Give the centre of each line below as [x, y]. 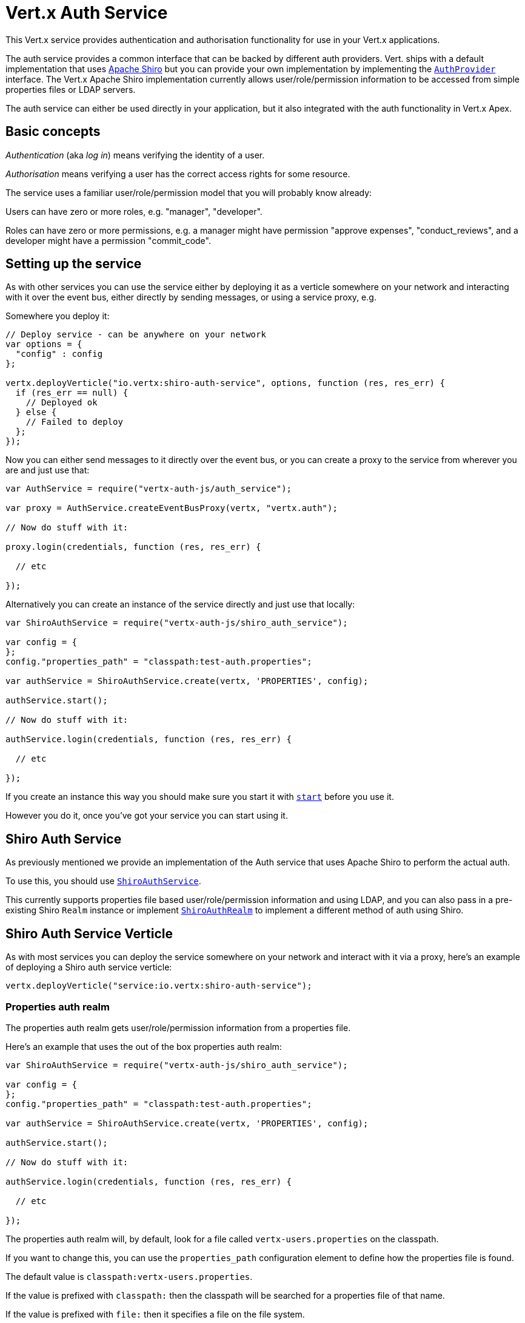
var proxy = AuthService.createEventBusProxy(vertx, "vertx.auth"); [172, 508]
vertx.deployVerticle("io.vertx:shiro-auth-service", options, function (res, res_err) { [225, 383]
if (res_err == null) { [72, 393]
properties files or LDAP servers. [71, 89]
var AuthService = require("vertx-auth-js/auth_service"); [149, 489]
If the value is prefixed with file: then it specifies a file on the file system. [155, 1314]
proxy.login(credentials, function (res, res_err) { [133, 547]
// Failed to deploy [74, 422]
